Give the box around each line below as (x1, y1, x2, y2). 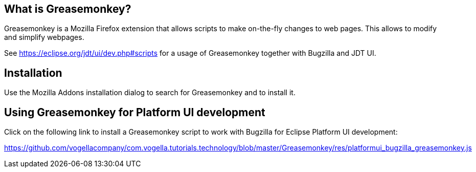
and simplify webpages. (4, 33, 84, 42)
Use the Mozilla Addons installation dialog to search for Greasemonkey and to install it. (4, 88, 296, 97)
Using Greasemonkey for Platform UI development (4, 105, 265, 119)
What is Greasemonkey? (4, 3, 131, 15)
